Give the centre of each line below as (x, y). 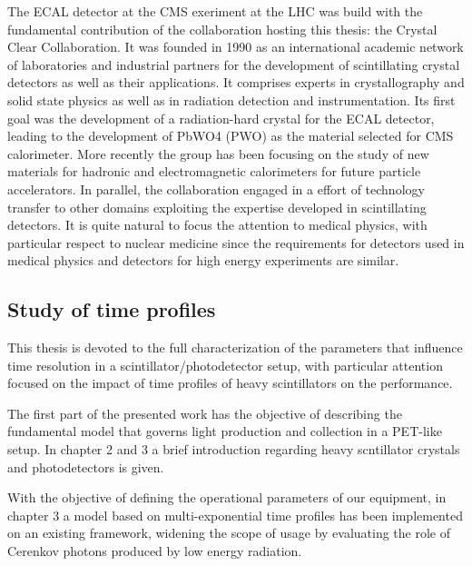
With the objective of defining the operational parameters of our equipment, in (227, 497)
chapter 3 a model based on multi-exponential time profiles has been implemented (235, 515)
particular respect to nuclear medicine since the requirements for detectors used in (236, 242)
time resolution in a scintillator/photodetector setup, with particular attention (225, 365)
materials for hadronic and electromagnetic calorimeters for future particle (214, 171)
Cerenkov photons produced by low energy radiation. (155, 551)
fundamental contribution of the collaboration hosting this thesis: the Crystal (222, 29)
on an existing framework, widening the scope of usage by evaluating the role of (229, 533)
